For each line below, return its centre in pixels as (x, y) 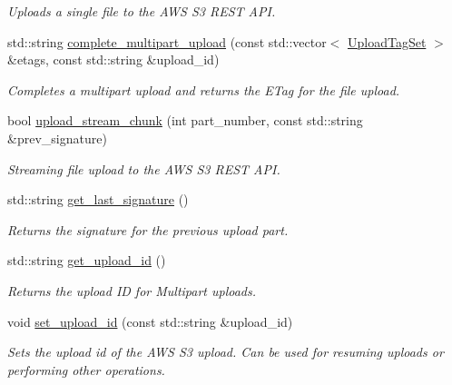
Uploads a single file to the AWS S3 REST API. (142, 11)
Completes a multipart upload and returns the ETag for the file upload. (204, 89)
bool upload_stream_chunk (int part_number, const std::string (185, 120)
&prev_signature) (57, 138)
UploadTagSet (387, 41)
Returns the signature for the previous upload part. (148, 229)
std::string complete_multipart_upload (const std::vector (167, 41)
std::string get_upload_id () (87, 260)
